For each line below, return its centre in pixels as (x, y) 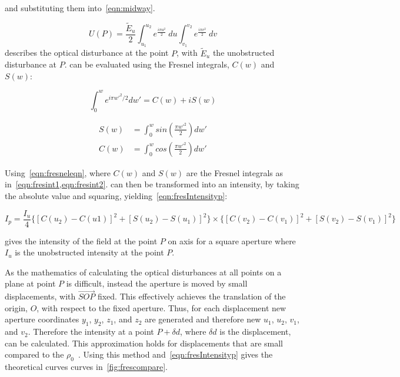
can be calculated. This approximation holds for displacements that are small (144, 343)
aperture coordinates (42, 319)
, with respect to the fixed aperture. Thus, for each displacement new (161, 307)
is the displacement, (255, 331)
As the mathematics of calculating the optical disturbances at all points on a (143, 272)
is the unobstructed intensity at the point (89, 252)
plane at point (30, 283)
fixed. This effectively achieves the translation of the (191, 296)
